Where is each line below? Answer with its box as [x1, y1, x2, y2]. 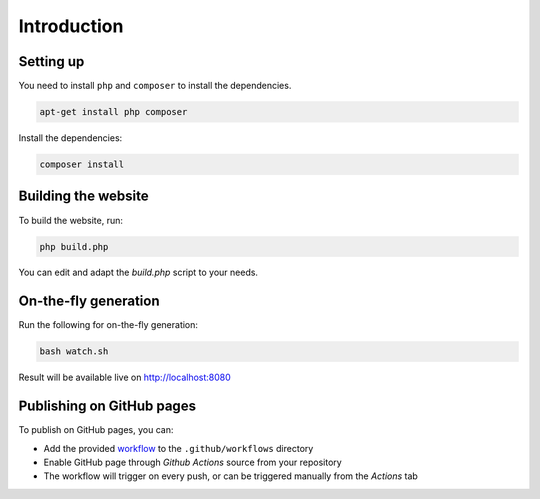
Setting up [18, 53, 85, 70]
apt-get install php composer [39, 106, 188, 118]
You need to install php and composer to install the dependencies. [18, 80, 292, 92]
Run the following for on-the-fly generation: [18, 319, 199, 331]
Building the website [18, 188, 149, 205]
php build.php [39, 241, 109, 252]
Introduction [18, 15, 124, 37]
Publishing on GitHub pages [18, 398, 197, 415]
